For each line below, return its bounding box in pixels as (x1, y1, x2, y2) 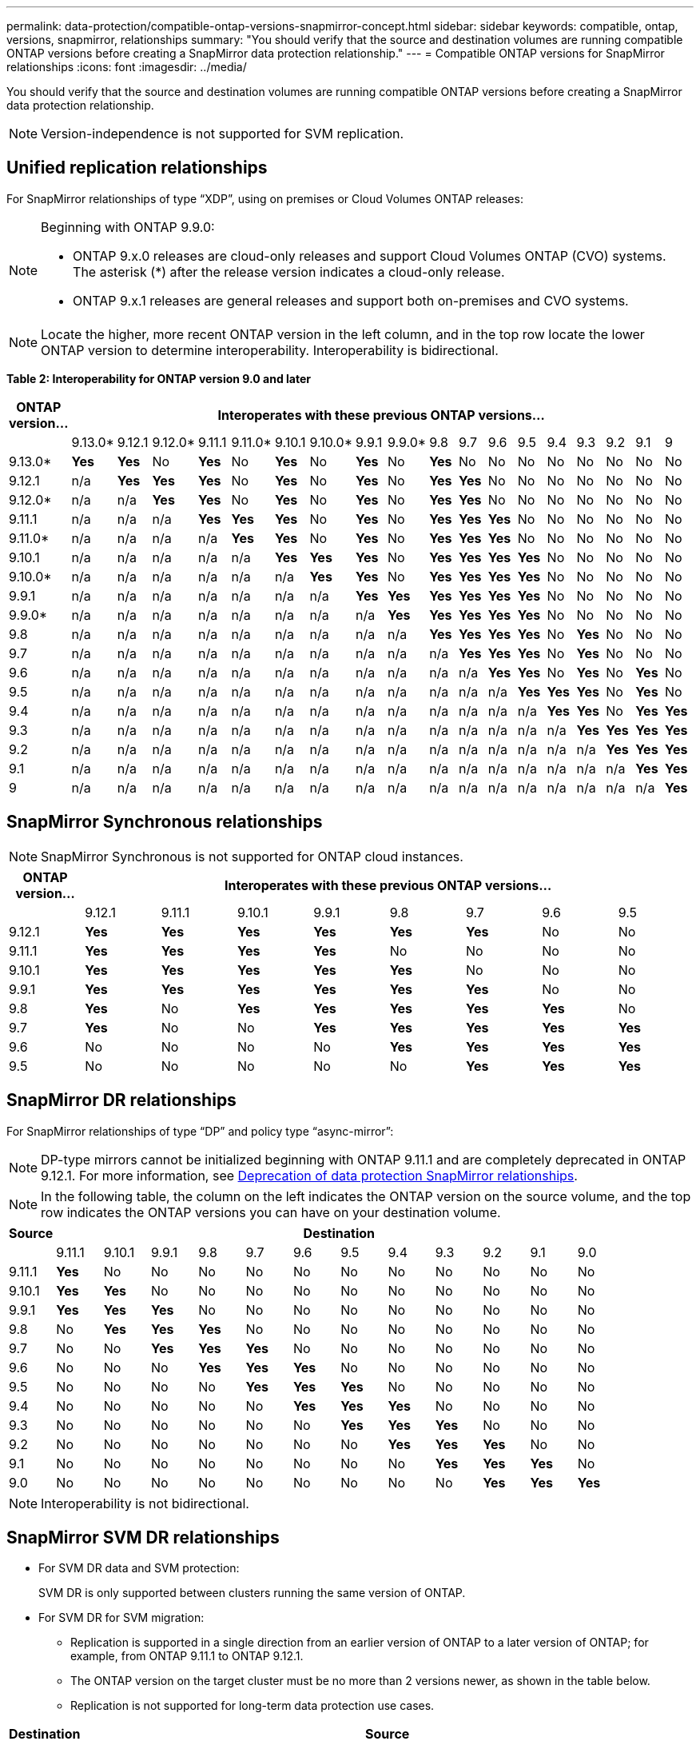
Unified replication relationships (6, 158, 268, 178)
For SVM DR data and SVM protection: (38, 1561, 240, 1575)
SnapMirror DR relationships (6, 1090, 237, 1111)
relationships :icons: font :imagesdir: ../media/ (6, 60, 247, 74)
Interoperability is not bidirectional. (41, 1495, 249, 1511)
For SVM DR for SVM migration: (38, 1611, 205, 1625)
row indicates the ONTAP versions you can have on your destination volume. (41, 1204, 501, 1220)
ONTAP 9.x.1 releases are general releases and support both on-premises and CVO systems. (73, 292, 629, 309)
